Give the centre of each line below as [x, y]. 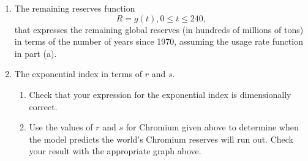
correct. [43, 106]
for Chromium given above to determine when [212, 127]
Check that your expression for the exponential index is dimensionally [160, 94]
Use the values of [61, 127]
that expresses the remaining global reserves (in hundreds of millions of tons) [159, 29]
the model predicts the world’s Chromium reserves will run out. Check [161, 139]
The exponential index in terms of [78, 74]
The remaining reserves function [75, 8]
